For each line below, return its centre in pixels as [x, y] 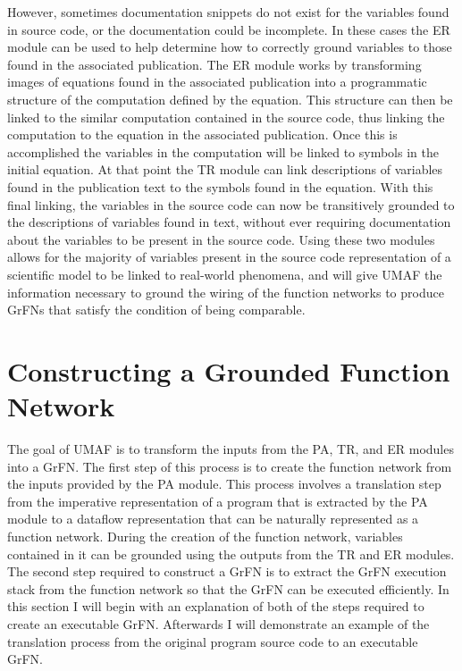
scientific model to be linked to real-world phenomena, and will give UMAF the [225, 274]
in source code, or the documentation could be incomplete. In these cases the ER [229, 29]
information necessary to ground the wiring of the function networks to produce [226, 292]
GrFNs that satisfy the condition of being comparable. [156, 310]
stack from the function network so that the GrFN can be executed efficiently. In [228, 588]
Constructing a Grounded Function [229, 370]
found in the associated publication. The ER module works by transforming [214, 64]
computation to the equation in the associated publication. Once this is [202, 134]
